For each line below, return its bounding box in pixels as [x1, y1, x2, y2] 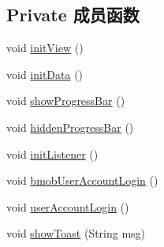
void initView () [6, 39, 84, 56]
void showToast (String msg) [6, 225, 146, 241]
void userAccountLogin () [6, 198, 129, 215]
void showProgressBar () [6, 92, 125, 109]
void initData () [6, 65, 84, 82]
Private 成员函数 [6, 2, 140, 27]
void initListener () [6, 145, 99, 162]
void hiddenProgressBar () [6, 118, 134, 135]
